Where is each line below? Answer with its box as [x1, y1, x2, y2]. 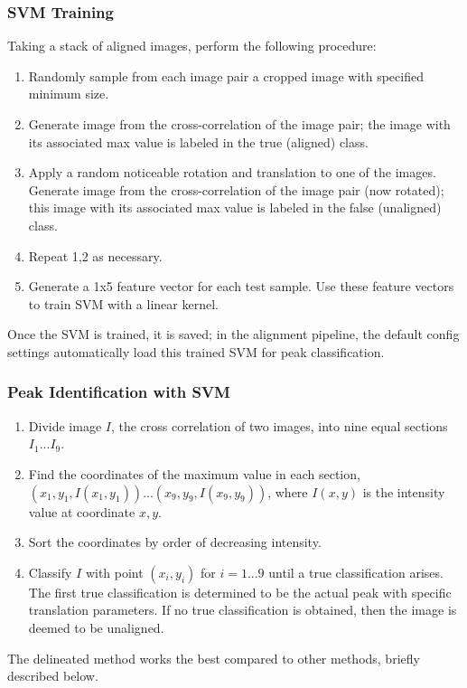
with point [85, 562, 144, 581]
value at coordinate [28, 502, 135, 521]
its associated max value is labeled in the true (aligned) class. [28, 132, 369, 151]
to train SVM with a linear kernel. [28, 294, 219, 313]
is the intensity [362, 482, 445, 501]
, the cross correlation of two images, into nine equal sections [110, 416, 448, 435]
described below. [7, 666, 98, 685]
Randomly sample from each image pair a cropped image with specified [28, 66, 424, 85]
